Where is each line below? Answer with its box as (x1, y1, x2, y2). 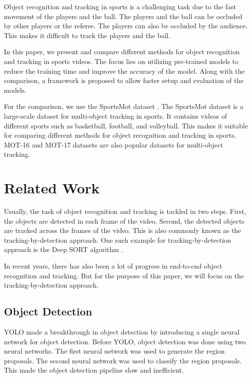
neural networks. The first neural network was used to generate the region (4, 346, 225, 356)
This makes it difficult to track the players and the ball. (4, 30, 171, 40)
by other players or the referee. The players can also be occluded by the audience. (4, 21, 248, 31)
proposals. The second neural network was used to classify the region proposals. (4, 355, 242, 365)
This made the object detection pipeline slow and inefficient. (4, 365, 184, 375)
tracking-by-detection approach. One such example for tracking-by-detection (4, 234, 232, 245)
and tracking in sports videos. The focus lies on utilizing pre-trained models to (4, 56, 238, 66)
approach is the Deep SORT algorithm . (4, 244, 123, 254)
